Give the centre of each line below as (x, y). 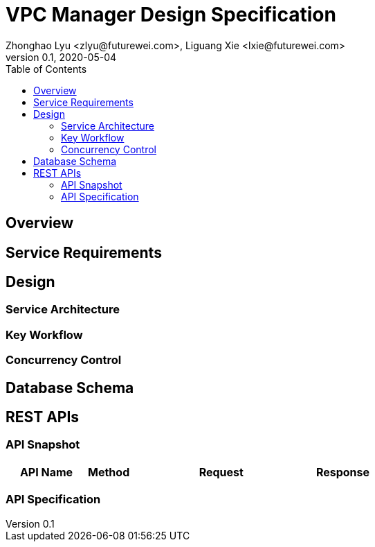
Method (109, 472)
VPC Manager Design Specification (171, 15)
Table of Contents (46, 69)
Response (343, 472)
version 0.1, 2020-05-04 (61, 57)
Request (221, 472)
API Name (46, 472)
